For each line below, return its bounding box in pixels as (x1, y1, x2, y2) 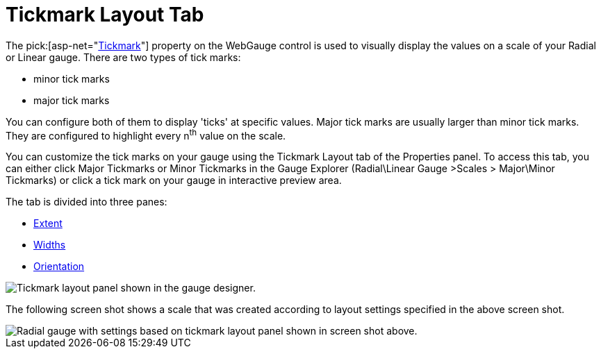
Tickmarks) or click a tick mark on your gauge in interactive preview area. (6, 174, 342, 187)
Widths (33, 239, 66, 251)
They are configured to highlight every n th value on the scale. (6, 127, 286, 142)
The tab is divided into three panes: (6, 196, 167, 208)
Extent (33, 217, 63, 230)
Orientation (33, 260, 85, 273)
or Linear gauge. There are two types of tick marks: (6, 51, 241, 63)
